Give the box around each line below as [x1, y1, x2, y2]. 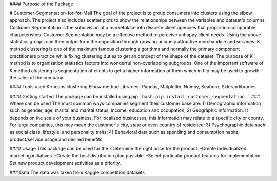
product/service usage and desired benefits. [9, 136, 104, 143]
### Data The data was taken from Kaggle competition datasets [9, 169, 145, 175]
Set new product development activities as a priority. [9, 160, 121, 166]
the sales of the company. [9, 74, 65, 80]
